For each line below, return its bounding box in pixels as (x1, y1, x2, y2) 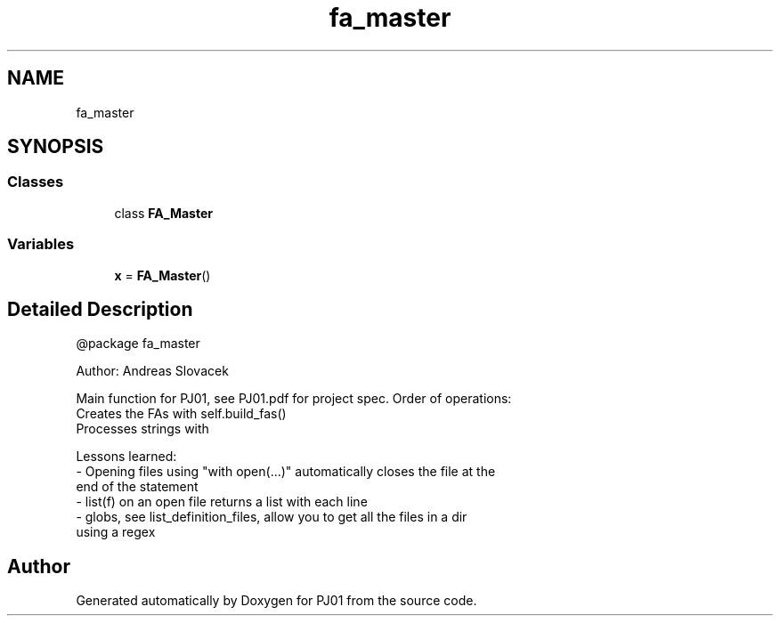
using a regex (76, 524, 156, 540)
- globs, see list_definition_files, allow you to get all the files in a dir (76, 509, 467, 525)
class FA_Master (114, 205, 213, 221)
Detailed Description (7, 297, 193, 320)
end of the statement (76, 479, 199, 495)
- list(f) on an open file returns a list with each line (76, 494, 368, 510)
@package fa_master (76, 336, 200, 352)
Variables (7, 235, 75, 254)
